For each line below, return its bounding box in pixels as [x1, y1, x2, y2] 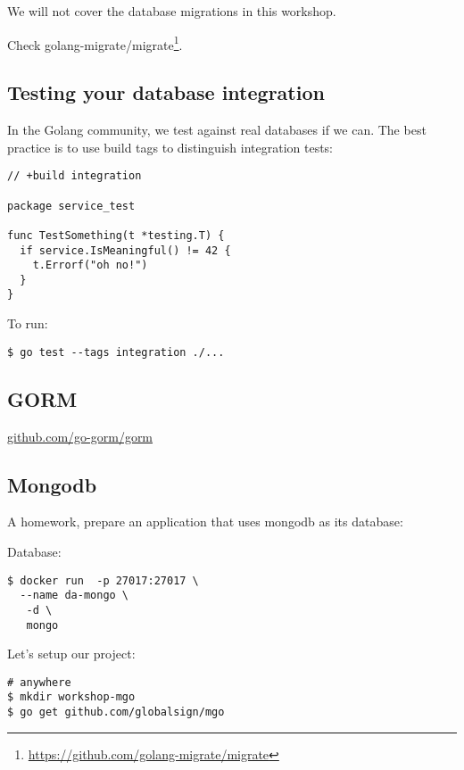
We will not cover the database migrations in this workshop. [7, 2, 336, 20]
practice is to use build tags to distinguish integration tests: [7, 137, 334, 156]
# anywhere [7, 675, 71, 689]
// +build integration [7, 170, 142, 183]
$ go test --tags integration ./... [7, 345, 225, 359]
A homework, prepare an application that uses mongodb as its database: [7, 512, 403, 531]
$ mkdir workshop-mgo [7, 691, 136, 704]
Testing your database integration [7, 79, 325, 106]
